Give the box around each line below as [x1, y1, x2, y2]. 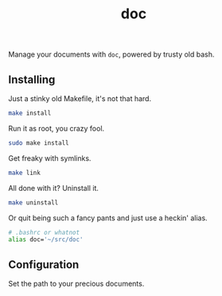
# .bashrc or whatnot [8, 228, 80, 236]
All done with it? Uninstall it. [8, 183, 99, 193]
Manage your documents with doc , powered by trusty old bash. [8, 49, 215, 60]
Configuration [8, 258, 80, 271]
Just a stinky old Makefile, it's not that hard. [8, 94, 152, 103]
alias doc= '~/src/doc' [8, 236, 84, 243]
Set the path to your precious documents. [8, 279, 145, 289]
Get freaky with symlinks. [8, 153, 92, 163]
